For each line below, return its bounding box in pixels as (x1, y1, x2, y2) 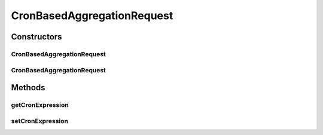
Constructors (11, 32, 62, 42)
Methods (11, 82, 45, 93)
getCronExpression (11, 101, 69, 109)
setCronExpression (11, 116, 69, 125)
